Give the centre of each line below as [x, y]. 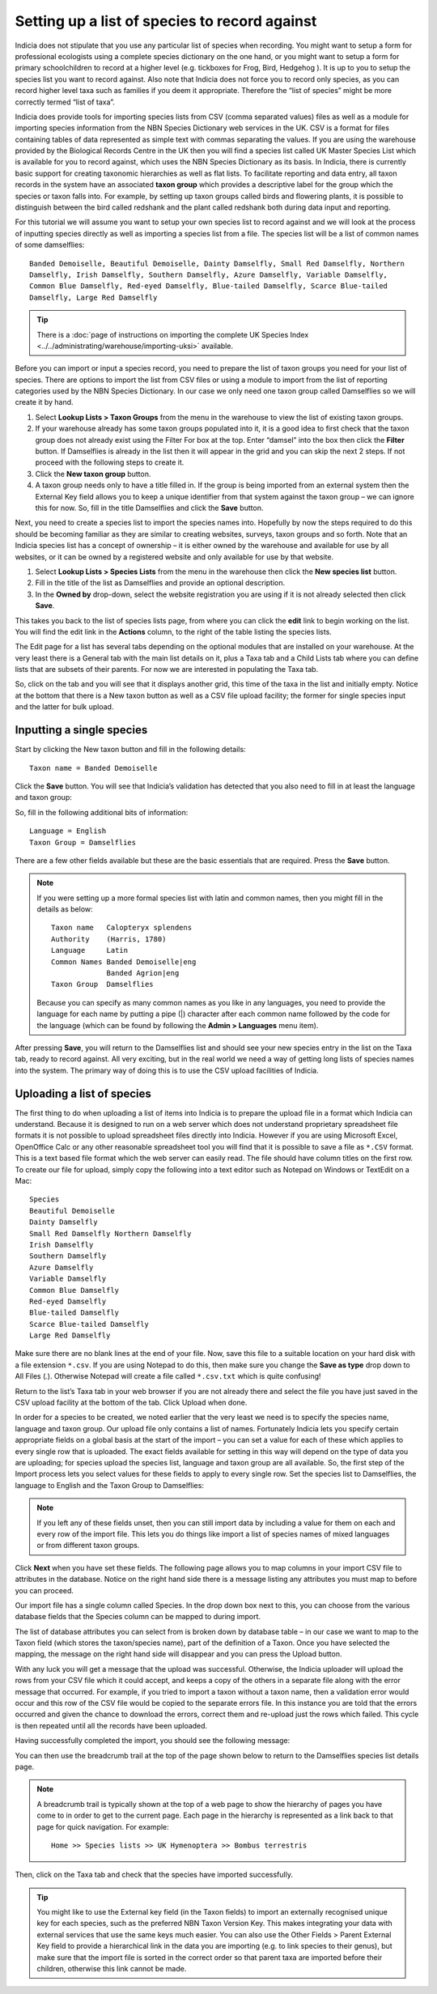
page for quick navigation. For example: [103, 1826]
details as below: [65, 909]
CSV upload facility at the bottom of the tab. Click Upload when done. [131, 1403]
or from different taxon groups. [88, 1545]
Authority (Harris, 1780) [109, 939]
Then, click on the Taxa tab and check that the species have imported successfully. [154, 1875]
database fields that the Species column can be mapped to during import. [138, 1617]
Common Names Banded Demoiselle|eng [124, 962]
